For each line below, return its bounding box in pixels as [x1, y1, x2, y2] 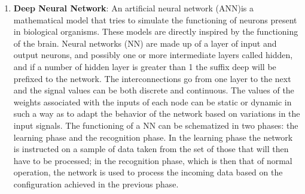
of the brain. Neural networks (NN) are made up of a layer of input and [13, 37, 277, 49]
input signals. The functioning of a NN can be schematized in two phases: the [13, 119, 298, 131]
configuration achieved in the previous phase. [13, 177, 179, 190]
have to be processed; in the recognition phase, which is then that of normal [13, 154, 292, 166]
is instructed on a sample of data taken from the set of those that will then [13, 143, 289, 155]
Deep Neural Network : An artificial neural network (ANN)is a [13, 2, 254, 14]
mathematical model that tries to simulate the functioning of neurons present [13, 13, 297, 26]
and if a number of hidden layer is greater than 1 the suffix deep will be [13, 60, 276, 72]
